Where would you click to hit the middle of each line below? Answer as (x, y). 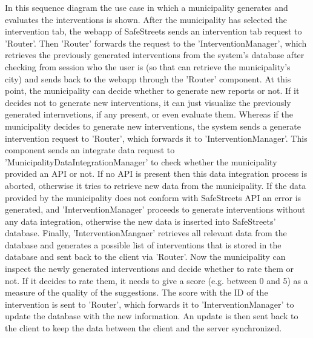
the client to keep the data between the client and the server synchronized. (143, 328)
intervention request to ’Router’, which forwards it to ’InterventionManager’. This (156, 138)
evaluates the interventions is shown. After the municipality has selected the (146, 19)
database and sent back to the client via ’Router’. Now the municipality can (145, 257)
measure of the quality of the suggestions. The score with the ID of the (137, 292)
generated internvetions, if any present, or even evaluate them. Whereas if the (149, 114)
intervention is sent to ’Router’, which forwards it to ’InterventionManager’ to (150, 304)
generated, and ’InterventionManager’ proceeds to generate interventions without (155, 209)
